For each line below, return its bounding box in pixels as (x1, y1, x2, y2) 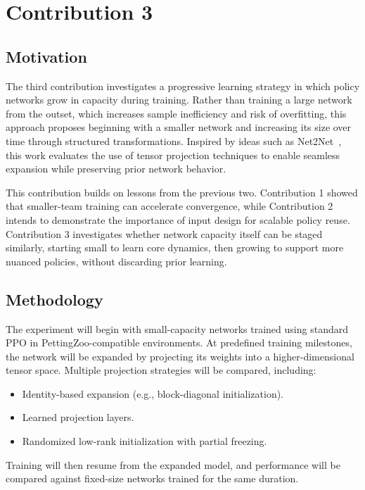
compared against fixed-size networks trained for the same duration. (6, 471, 299, 486)
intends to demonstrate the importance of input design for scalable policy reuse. (6, 212, 350, 227)
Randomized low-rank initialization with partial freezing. (22, 434, 267, 448)
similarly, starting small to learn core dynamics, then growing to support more (6, 240, 344, 255)
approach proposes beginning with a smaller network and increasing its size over (6, 120, 352, 134)
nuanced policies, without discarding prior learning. (6, 253, 227, 268)
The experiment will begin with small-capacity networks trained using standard (6, 321, 348, 336)
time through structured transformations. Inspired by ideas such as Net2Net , (6, 133, 342, 148)
